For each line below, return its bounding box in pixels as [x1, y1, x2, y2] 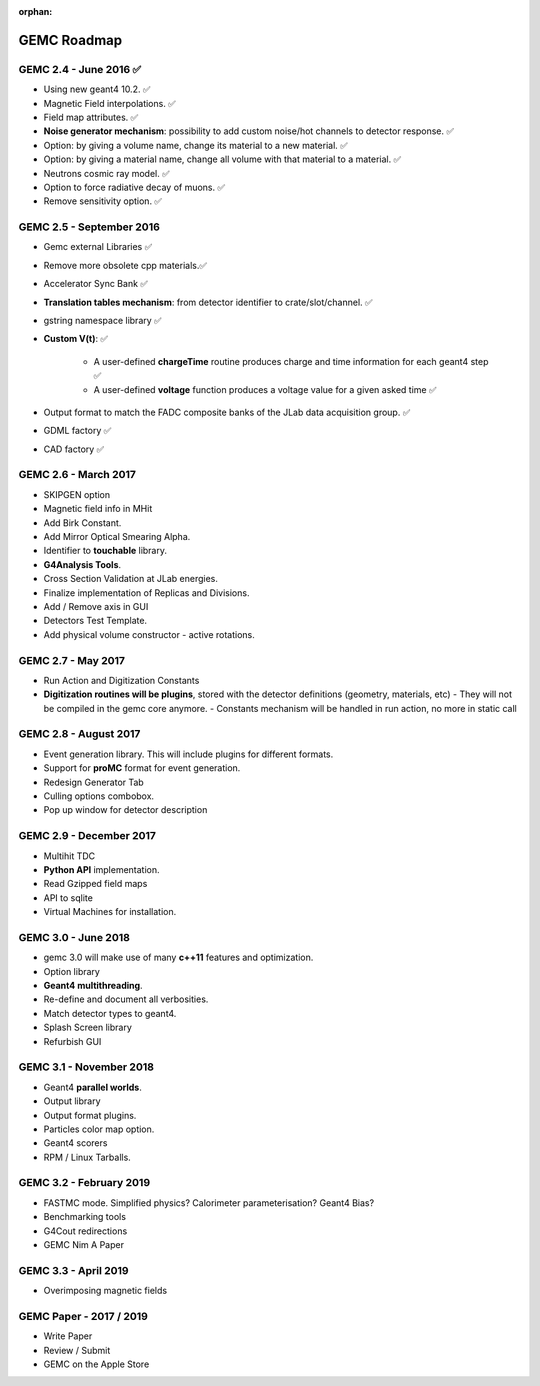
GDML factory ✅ [43, 425, 112, 437]
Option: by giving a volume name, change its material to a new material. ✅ [43, 139, 349, 151]
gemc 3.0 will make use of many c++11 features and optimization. [43, 951, 314, 964]
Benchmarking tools [43, 1211, 127, 1223]
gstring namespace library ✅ [43, 314, 162, 326]
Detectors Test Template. [43, 615, 148, 627]
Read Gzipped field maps [43, 878, 148, 890]
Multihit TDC [43, 850, 96, 862]
